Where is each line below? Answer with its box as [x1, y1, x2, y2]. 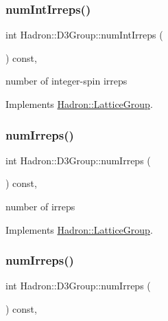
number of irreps [5, 199, 75, 213]
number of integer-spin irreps [5, 74, 128, 88]
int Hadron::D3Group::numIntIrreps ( [5, 27, 163, 42]
